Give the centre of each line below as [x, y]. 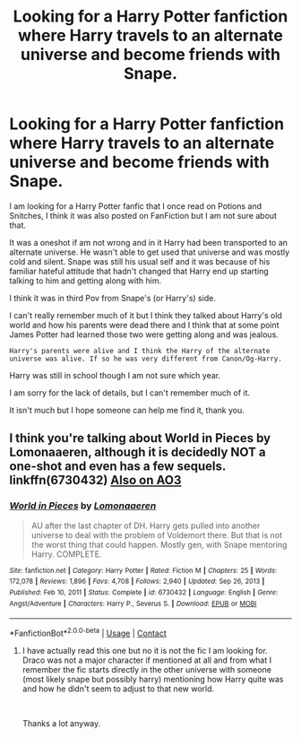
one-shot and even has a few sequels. [118, 467]
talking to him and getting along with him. [86, 281]
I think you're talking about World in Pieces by [140, 438]
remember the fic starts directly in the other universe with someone [146, 669]
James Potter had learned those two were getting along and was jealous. [144, 334]
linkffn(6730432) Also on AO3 [95, 480]
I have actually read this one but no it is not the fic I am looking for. [145, 650]
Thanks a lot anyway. [61, 723]
